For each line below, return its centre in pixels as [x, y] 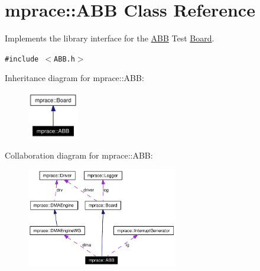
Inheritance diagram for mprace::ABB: [74, 78]
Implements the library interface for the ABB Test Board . [110, 38]
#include [22, 59]
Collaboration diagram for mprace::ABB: [79, 155]
